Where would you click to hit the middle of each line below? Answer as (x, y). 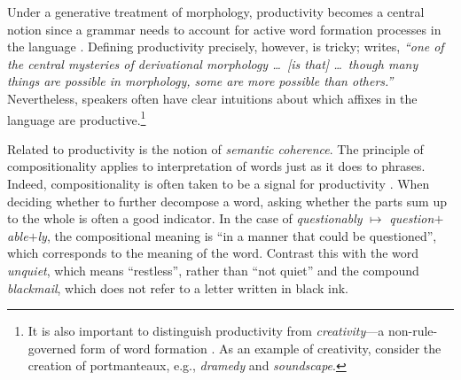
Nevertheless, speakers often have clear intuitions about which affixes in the (212, 98)
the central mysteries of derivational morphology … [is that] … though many (213, 63)
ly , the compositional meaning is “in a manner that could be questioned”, (237, 235)
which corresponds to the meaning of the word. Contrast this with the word (213, 253)
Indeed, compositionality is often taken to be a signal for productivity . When (219, 183)
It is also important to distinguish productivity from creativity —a (206, 331)
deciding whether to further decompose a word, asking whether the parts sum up (227, 201)
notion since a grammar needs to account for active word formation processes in (224, 29)
